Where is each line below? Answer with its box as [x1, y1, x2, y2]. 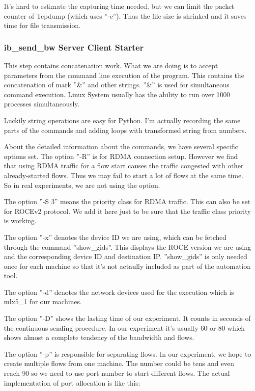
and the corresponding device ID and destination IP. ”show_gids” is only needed [4, 251, 248, 261]
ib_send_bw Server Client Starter [4, 41, 144, 53]
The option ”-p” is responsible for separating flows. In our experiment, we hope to [4, 348, 251, 359]
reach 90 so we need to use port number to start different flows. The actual [4, 368, 230, 378]
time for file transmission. [4, 20, 81, 30]
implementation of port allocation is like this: [4, 377, 141, 388]
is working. [4, 215, 37, 226]
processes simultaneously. [4, 99, 80, 109]
